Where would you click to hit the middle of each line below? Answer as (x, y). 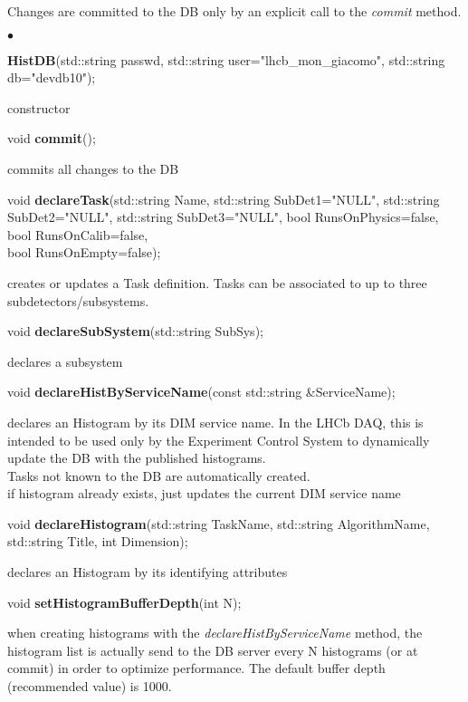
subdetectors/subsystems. (78, 300)
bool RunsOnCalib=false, (78, 234)
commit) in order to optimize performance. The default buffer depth (196, 668)
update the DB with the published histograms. (137, 458)
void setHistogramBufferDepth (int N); (124, 602)
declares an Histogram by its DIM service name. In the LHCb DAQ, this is (215, 422)
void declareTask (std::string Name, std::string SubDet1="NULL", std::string (224, 199)
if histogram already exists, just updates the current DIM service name (204, 493)
